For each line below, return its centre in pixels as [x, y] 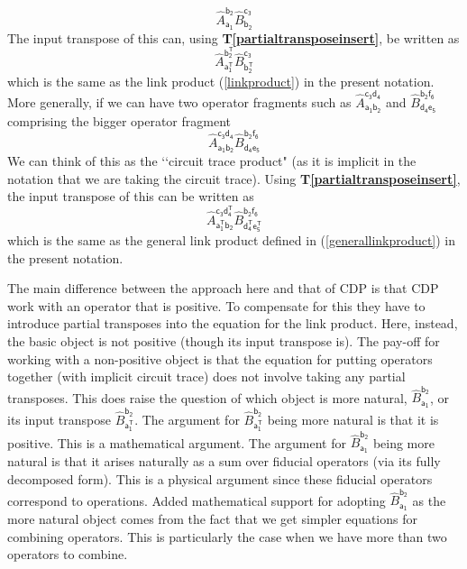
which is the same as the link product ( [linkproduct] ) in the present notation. [221, 81]
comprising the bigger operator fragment [119, 120]
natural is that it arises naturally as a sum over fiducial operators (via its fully [224, 461]
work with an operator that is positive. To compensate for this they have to [216, 305]
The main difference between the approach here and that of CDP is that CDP [223, 288]
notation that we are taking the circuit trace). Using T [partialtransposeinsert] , [234, 178]
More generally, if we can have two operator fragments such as [179, 101]
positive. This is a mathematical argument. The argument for [177, 442]
